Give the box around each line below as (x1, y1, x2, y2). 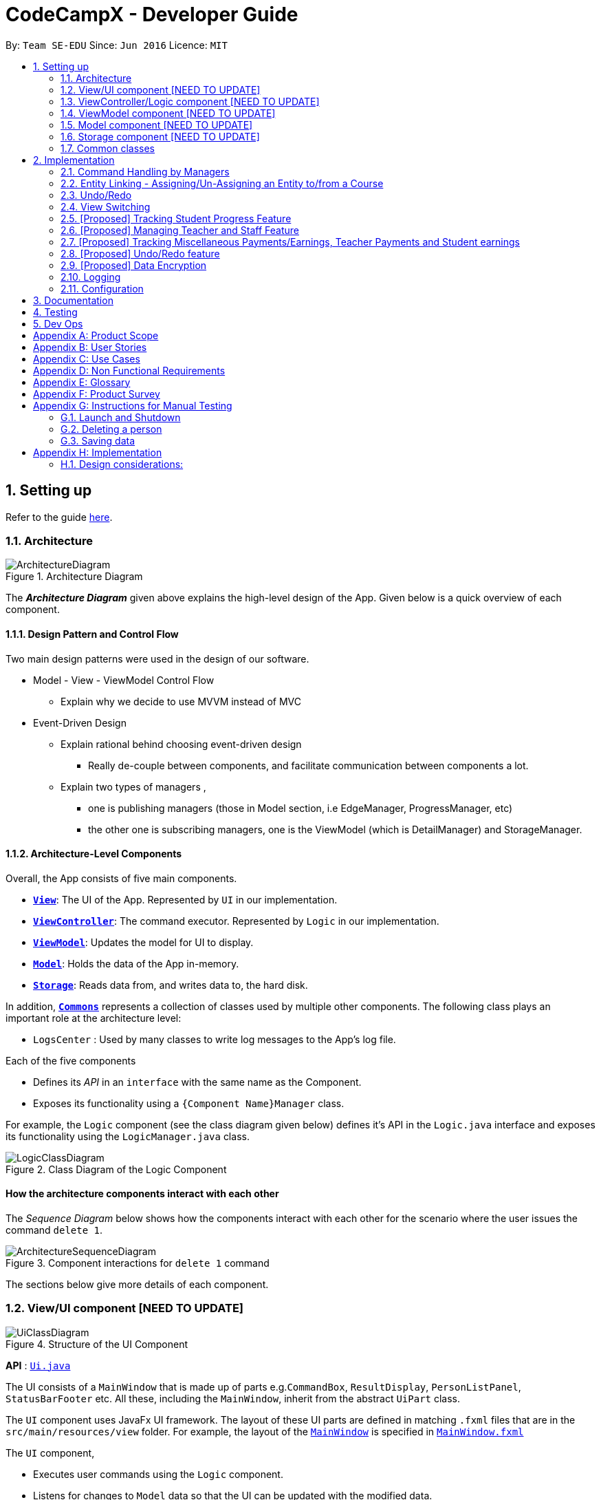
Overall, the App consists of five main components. (6, 872, 237, 884)
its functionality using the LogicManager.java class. (6, 1130, 250, 1142)
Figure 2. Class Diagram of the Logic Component (6, 1163, 227, 1175)
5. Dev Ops (33, 317, 83, 330)
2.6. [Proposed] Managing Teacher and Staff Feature (61, 224, 299, 236)
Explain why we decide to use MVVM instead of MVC (61, 695, 301, 707)
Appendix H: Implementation (33, 446, 162, 458)
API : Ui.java (6, 1359, 71, 1371)
